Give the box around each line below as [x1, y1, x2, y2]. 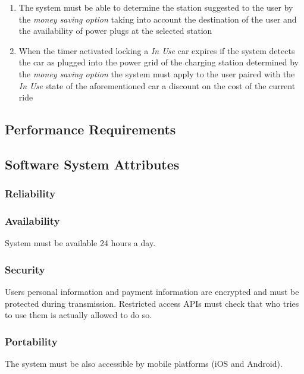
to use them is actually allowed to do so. [5, 309, 152, 321]
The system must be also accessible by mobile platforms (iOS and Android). [5, 357, 283, 370]
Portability [5, 334, 58, 348]
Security [5, 262, 45, 276]
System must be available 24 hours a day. [5, 237, 156, 249]
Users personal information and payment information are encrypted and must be [5, 285, 299, 298]
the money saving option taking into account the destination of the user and [18, 12, 297, 25]
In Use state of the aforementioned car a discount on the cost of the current [18, 79, 296, 92]
